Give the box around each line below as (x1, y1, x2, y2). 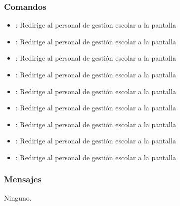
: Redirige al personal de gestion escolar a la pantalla (15, 20, 176, 30)
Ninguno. (4, 192, 32, 203)
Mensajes (4, 173, 42, 185)
